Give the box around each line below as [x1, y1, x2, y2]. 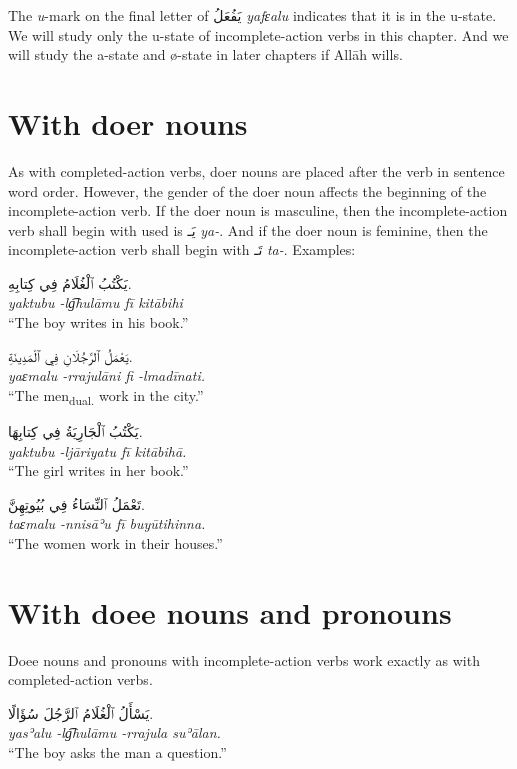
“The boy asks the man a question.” [8, 742, 227, 763]
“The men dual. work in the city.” [8, 384, 204, 408]
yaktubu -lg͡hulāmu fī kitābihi [8, 292, 183, 313]
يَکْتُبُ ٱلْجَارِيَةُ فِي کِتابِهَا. [8, 420, 143, 441]
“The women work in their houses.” [8, 532, 223, 553]
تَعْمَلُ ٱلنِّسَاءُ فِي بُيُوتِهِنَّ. [8, 493, 145, 514]
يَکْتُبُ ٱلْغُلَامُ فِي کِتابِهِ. [8, 272, 132, 293]
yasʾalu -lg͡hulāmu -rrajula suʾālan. [8, 722, 221, 743]
